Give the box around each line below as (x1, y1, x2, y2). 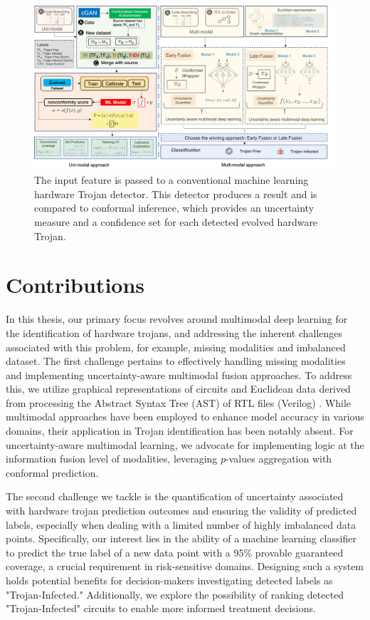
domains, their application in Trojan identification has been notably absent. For (6, 423, 354, 438)
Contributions (6, 270, 145, 299)
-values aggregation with (226, 451, 332, 466)
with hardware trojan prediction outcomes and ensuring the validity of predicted (6, 503, 357, 518)
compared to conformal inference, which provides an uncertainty (34, 200, 314, 215)
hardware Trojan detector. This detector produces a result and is (34, 186, 317, 201)
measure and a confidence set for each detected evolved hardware (34, 215, 318, 229)
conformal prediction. (6, 465, 99, 480)
